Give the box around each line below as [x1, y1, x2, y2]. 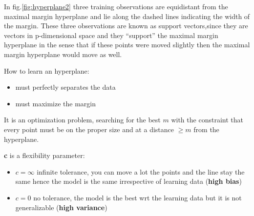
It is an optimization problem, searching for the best [4, 115, 161, 125]
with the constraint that [171, 115, 243, 125]
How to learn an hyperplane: [4, 65, 89, 76]
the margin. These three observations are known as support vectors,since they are [4, 20, 248, 31]
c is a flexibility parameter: [4, 150, 85, 160]
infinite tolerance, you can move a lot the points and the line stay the [37, 166, 245, 177]
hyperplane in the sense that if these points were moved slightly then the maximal [4, 39, 250, 50]
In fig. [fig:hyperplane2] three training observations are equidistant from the [4, 1, 228, 11]
